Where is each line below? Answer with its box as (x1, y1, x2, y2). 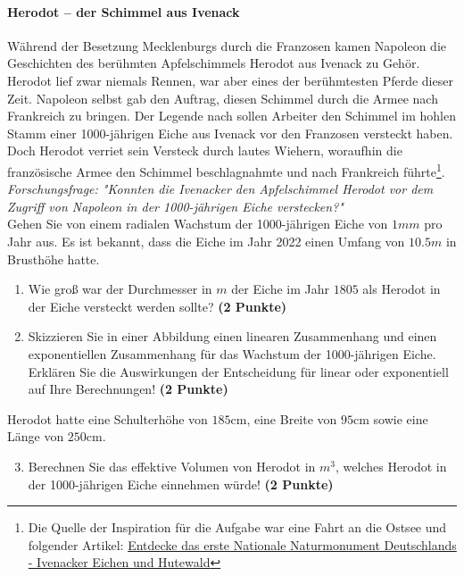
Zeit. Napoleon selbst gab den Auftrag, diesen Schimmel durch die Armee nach (7, 88, 438, 107)
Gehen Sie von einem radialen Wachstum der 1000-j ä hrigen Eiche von (7, 214, 388, 233)
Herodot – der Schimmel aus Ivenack (7, 2, 240, 21)
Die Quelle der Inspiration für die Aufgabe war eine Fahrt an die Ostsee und (28, 518, 447, 537)
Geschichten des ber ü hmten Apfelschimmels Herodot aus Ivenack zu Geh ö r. (7, 54, 420, 72)
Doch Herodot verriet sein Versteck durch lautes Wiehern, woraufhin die (7, 141, 402, 160)
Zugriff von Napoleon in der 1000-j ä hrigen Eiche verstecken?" (7, 196, 344, 215)
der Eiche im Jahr (231, 280, 330, 298)
